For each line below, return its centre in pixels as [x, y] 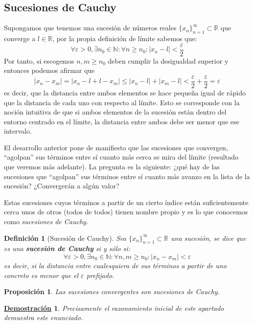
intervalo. [18, 131]
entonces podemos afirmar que [49, 70]
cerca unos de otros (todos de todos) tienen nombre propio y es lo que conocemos [126, 212]
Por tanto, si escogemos [39, 60]
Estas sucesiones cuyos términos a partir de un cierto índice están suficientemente [126, 202]
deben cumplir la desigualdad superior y [168, 60]
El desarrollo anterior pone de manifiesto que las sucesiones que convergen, [116, 147]
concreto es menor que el [41, 275]
